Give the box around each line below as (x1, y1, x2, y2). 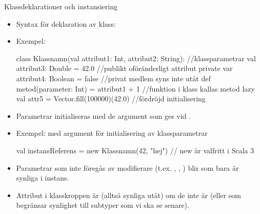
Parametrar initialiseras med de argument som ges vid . (16, 110, 191, 121)
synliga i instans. (16, 172, 69, 183)
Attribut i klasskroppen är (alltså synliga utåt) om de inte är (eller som (16, 189, 241, 200)
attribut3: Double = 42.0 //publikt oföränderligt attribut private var (16, 63, 233, 74)
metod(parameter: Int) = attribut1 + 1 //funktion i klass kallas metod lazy (16, 83, 255, 94)
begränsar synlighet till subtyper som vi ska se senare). (16, 200, 189, 210)
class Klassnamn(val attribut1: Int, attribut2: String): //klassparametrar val (16, 52, 256, 63)
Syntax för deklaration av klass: (16, 18, 116, 29)
